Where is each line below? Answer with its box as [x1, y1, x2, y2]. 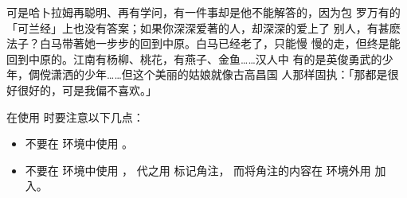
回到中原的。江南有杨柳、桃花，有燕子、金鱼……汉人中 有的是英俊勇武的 [6, 50, 382, 67]
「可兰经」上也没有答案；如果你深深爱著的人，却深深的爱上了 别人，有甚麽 [6, 19, 401, 36]
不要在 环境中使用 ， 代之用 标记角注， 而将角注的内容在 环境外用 [25, 161, 371, 178]
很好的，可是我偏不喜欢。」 [17, 81, 157, 98]
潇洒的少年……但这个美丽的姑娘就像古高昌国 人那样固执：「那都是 [50, 66, 388, 83]
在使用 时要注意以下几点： [6, 108, 144, 125]
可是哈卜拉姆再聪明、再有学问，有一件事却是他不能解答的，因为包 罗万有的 [6, 4, 401, 20]
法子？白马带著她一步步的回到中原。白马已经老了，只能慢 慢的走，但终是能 [6, 35, 401, 52]
